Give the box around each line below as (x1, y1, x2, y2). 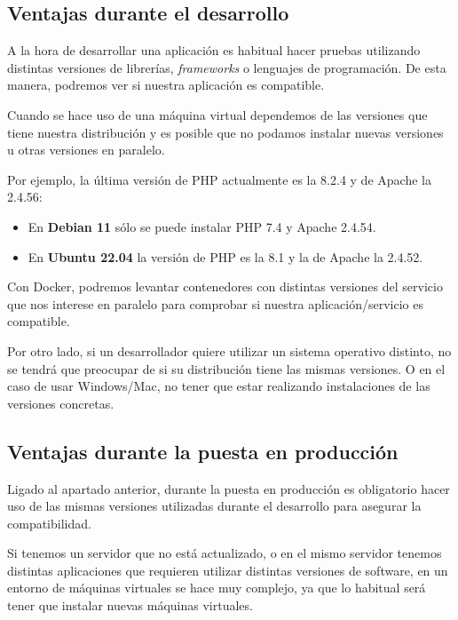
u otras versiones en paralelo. (7, 140, 165, 159)
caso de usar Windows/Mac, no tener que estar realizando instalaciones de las (7, 377, 430, 395)
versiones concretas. (7, 393, 114, 412)
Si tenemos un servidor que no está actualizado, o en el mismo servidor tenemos (7, 544, 442, 562)
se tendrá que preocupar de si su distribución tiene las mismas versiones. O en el (7, 359, 446, 378)
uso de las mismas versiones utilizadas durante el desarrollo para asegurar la (7, 497, 422, 515)
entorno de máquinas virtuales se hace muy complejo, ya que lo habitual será (7, 578, 426, 597)
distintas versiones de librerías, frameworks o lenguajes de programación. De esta (7, 58, 446, 76)
